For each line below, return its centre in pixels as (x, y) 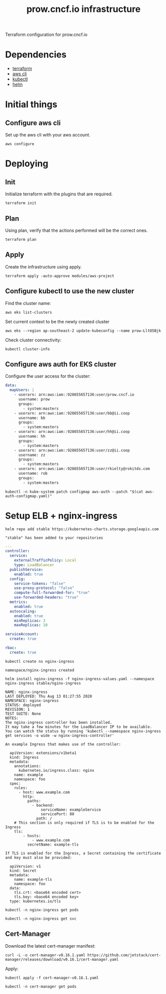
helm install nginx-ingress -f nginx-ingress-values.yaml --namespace (80, 679)
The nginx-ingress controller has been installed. (59, 722)
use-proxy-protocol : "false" (44, 588)
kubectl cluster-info (28, 349)
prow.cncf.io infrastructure (83, 9)
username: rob (33, 473)
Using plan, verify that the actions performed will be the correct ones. (77, 230)
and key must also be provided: (39, 857)
